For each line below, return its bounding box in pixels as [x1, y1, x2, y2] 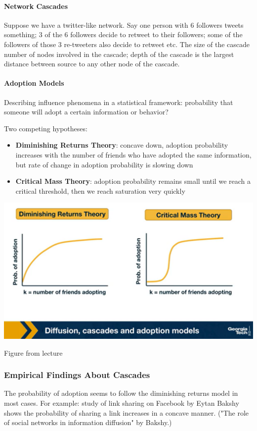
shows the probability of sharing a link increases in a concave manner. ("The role [4, 407, 249, 418]
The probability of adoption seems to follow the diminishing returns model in [4, 388, 238, 398]
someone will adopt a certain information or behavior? [4, 107, 169, 117]
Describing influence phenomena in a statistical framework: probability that [4, 97, 233, 107]
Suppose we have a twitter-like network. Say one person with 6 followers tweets [4, 19, 244, 30]
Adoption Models [4, 78, 64, 88]
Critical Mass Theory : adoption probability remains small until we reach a [15, 176, 251, 186]
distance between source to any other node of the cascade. [4, 58, 180, 69]
